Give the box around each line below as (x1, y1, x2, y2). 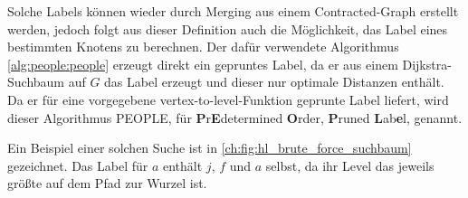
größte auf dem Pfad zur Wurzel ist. (7, 174, 207, 193)
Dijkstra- (402, 54, 452, 73)
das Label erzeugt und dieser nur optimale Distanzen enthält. (104, 72, 444, 91)
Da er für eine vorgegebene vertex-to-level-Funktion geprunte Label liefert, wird (7, 90, 449, 108)
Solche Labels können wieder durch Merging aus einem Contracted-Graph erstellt (7, 2, 459, 20)
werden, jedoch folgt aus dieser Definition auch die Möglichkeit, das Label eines (7, 19, 448, 38)
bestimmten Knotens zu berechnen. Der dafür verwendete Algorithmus (7, 37, 399, 56)
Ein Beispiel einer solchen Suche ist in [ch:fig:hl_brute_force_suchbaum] (7, 138, 412, 157)
